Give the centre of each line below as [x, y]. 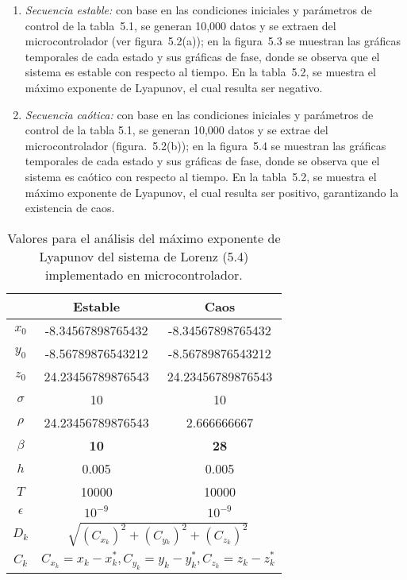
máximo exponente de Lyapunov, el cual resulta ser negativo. [174, 87]
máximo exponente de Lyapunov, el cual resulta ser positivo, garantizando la [212, 192]
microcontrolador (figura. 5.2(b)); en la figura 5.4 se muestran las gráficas [205, 145]
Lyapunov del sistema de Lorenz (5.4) [144, 256]
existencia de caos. [70, 208]
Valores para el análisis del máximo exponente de [144, 238]
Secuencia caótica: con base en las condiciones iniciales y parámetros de [199, 114]
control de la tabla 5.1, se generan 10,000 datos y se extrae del [177, 130]
